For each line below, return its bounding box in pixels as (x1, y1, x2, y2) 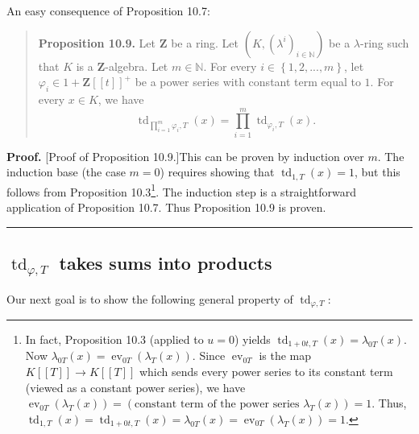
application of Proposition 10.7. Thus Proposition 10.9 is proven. (6, 199, 326, 215)
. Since (192, 347, 226, 364)
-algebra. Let (105, 57, 168, 74)
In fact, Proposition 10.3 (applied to (25, 331, 204, 348)
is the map (259, 347, 312, 364)
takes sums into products (59, 250, 272, 275)
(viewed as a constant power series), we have (25, 378, 246, 395)
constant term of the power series (135, 399, 300, 411)
